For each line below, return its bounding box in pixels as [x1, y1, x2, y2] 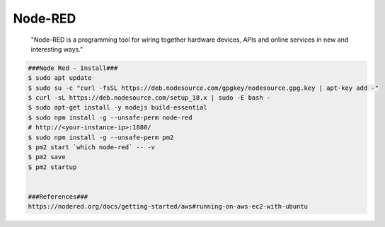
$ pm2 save [28, 153, 66, 161]
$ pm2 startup [28, 163, 77, 171]
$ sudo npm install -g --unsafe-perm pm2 [28, 133, 174, 141]
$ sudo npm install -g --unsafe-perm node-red [28, 113, 192, 122]
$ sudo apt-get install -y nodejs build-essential [28, 103, 208, 112]
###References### [28, 193, 88, 201]
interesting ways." [30, 45, 84, 53]
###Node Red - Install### [28, 64, 118, 72]
